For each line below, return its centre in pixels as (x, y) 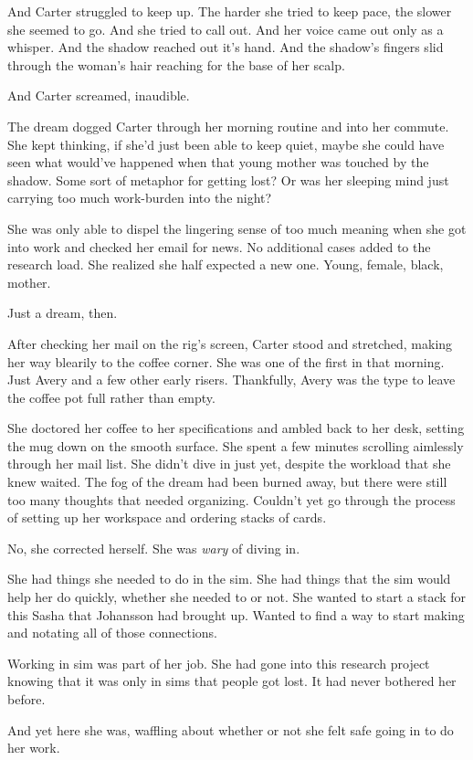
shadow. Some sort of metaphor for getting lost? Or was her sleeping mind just (228, 179)
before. (26, 699)
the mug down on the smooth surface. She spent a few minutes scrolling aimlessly (236, 445)
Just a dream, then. (63, 313)
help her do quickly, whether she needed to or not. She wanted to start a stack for (237, 597)
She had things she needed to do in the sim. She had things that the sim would (229, 579)
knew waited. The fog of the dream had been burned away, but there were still (227, 482)
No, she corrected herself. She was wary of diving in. (154, 548)
